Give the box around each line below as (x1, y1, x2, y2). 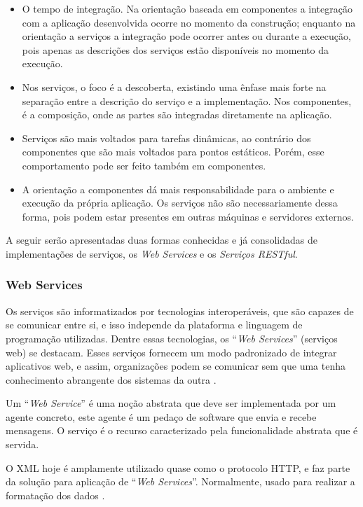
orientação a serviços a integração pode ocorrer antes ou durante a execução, (22, 29, 351, 43)
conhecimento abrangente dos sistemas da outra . (6, 372, 217, 387)
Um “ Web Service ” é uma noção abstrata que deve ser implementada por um (6, 396, 336, 410)
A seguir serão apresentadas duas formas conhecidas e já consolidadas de (6, 232, 317, 247)
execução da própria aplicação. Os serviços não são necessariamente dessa (22, 195, 338, 210)
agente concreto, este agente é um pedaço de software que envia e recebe (6, 409, 317, 424)
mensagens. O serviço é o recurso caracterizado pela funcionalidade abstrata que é (6, 423, 358, 438)
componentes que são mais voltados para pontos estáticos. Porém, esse (22, 144, 324, 159)
